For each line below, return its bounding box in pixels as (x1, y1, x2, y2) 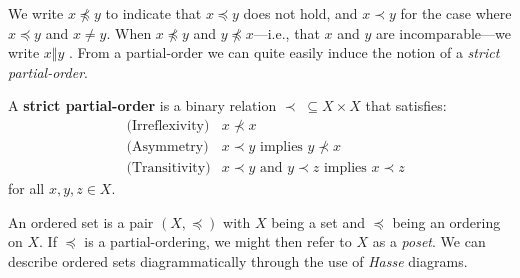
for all (8, 178, 45, 199)
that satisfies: (365, 95, 447, 116)
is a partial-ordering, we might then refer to (84, 231, 352, 252)
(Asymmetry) (126, 140, 209, 155)
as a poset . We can (372, 231, 486, 252)
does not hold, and (243, 3, 358, 23)
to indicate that (105, 3, 202, 23)
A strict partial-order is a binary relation (8, 95, 277, 116)
